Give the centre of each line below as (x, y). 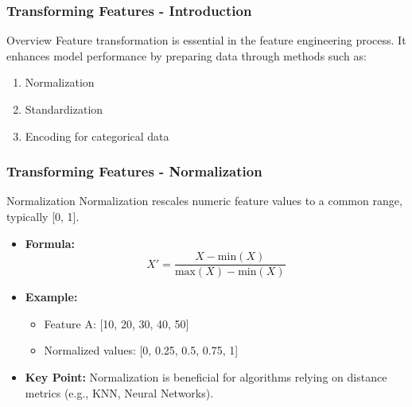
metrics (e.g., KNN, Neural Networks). (119, 392)
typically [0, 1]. (43, 216)
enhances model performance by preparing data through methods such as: (187, 55)
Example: (51, 297)
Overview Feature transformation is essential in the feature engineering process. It (206, 40)
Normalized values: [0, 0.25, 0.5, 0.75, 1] (141, 350)
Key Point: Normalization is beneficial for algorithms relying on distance (206, 377)
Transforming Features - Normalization (134, 171)
